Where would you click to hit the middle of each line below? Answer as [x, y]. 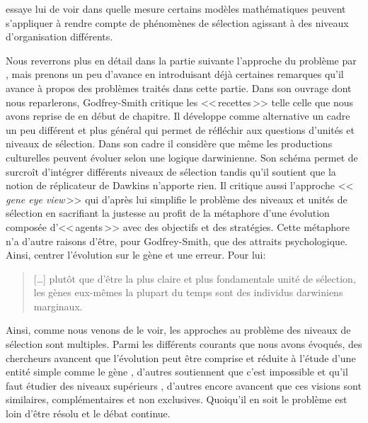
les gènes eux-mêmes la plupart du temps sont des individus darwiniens [188, 292]
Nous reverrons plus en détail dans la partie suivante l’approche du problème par [181, 60]
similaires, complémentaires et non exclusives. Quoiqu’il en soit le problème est [177, 399]
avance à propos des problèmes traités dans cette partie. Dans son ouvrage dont [179, 88]
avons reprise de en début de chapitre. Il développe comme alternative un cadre [178, 116]
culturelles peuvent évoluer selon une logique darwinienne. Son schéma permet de [182, 157]
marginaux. [58, 306]
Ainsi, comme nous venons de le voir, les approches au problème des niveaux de [178, 330]
